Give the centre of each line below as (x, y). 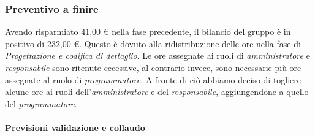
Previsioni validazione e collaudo (75, 127)
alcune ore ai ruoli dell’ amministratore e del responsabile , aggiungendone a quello (157, 92)
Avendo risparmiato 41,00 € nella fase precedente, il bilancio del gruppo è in (148, 32)
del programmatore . (41, 103)
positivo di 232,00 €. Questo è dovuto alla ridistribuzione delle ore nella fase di (153, 43)
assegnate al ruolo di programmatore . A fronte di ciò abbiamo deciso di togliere (153, 79)
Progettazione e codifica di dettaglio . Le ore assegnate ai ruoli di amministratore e (157, 55)
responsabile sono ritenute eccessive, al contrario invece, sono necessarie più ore (153, 67)
